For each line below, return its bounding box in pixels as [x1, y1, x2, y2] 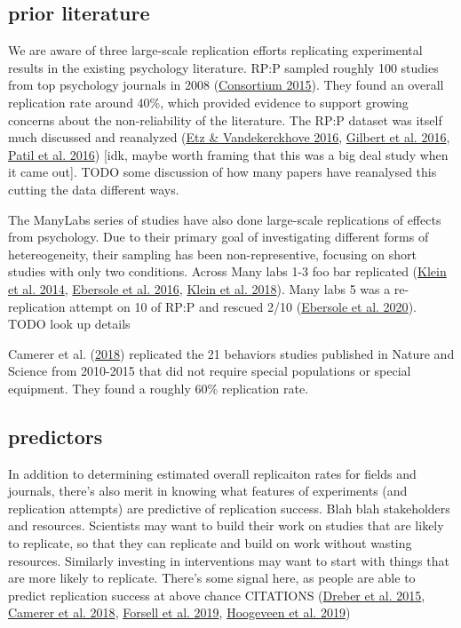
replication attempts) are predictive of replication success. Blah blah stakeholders [8, 498, 450, 517]
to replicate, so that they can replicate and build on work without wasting [8, 534, 412, 552]
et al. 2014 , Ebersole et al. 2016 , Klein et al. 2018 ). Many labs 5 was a [8, 279, 391, 298]
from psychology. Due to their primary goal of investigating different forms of [8, 227, 429, 246]
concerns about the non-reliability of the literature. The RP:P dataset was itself [8, 110, 442, 129]
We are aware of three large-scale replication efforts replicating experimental [8, 41, 423, 60]
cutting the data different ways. [8, 179, 179, 198]
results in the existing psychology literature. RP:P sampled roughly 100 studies [8, 58, 439, 76]
